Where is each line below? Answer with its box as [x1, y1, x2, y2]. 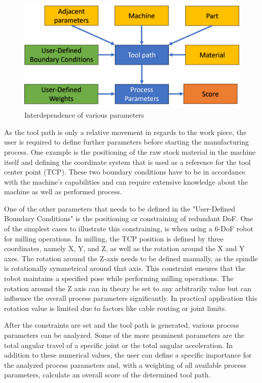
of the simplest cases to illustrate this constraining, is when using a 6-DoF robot [4, 223, 253, 234]
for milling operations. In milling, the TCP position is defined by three [4, 233, 224, 243]
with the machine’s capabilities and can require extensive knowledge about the [4, 176, 248, 187]
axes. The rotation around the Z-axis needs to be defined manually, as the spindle [4, 253, 258, 263]
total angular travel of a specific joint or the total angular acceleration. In [4, 339, 233, 350]
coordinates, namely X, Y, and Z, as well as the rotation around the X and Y [4, 243, 245, 254]
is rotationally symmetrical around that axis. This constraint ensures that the [4, 263, 245, 273]
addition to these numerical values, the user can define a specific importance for [4, 350, 252, 360]
